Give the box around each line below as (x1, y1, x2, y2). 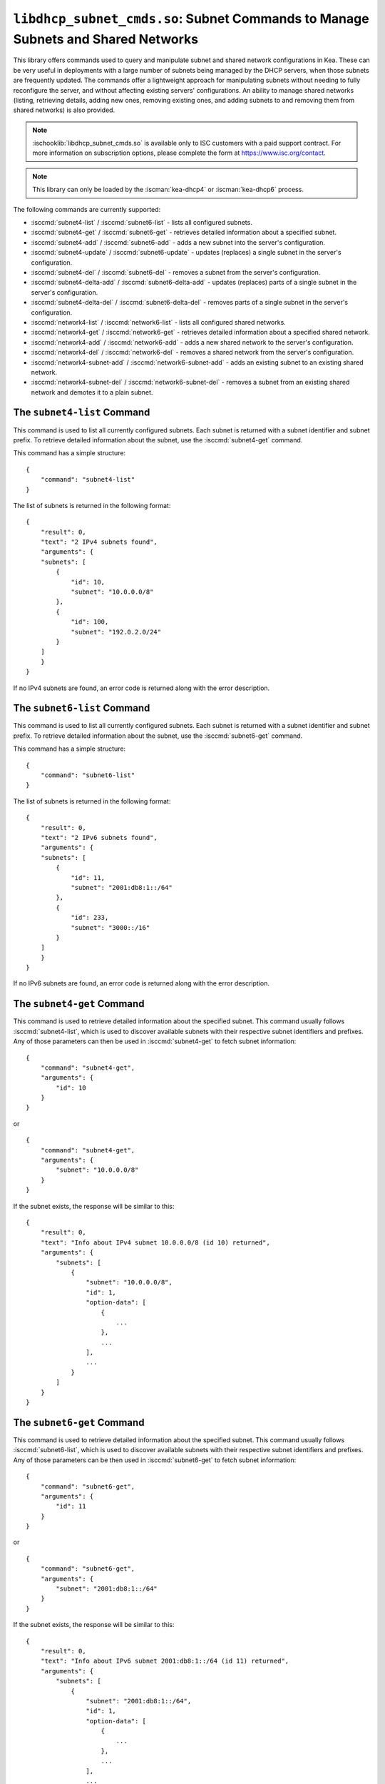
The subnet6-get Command (13, 1416, 145, 1429)
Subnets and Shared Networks (13, 31, 199, 47)
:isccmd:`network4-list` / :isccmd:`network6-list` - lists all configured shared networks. (31, 318, 287, 326)
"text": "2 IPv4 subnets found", (40, 538, 158, 546)
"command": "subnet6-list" (40, 771, 135, 779)
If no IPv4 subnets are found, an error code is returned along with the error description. (13, 684, 270, 692)
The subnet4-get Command (13, 998, 145, 1010)
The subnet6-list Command (13, 702, 150, 714)
